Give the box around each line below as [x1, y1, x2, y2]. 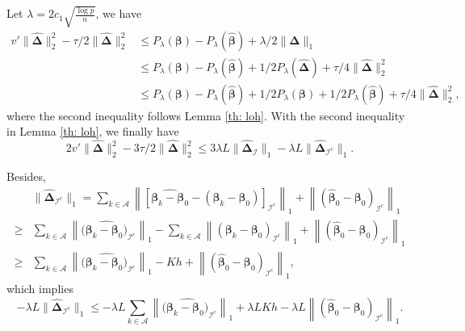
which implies [6, 279, 73, 296]
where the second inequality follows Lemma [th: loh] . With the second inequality [6, 107, 405, 124]
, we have [95, 5, 142, 22]
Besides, [6, 167, 46, 184]
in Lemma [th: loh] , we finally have [6, 123, 179, 140]
